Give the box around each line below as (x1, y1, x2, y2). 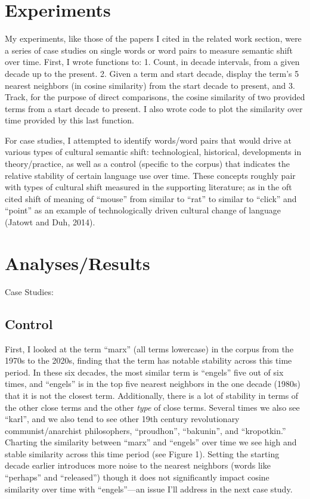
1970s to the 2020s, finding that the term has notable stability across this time (5, 354, 292, 367)
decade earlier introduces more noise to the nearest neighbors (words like (5, 459, 271, 472)
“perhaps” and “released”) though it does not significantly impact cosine (5, 471, 269, 483)
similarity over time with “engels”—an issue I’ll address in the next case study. (5, 482, 293, 495)
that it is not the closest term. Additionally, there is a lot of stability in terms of (5, 389, 299, 401)
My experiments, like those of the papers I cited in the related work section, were (5, 32, 302, 45)
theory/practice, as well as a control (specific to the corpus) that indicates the (5, 157, 290, 170)
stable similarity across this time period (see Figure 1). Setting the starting (5, 447, 280, 460)
